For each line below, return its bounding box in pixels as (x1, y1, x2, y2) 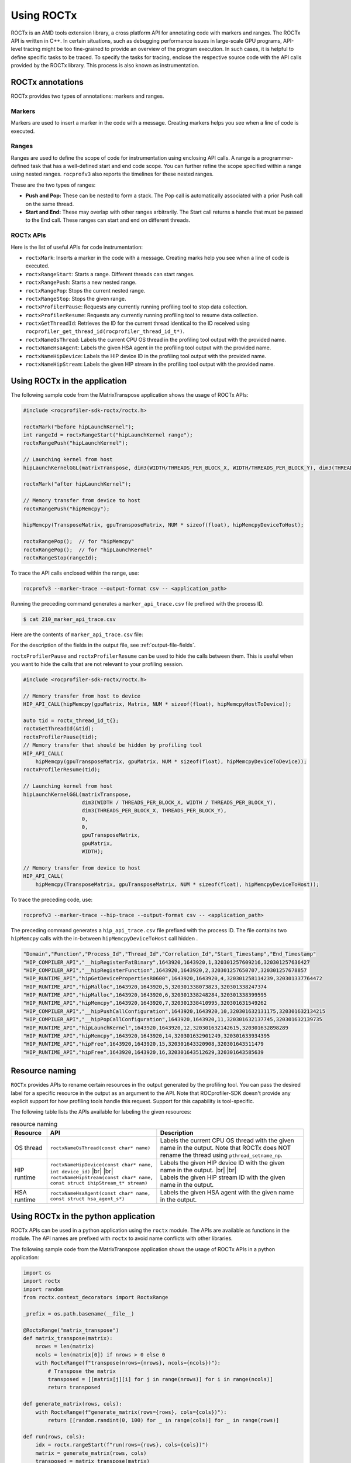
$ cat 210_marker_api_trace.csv (23, 616, 116, 623)
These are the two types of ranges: (11, 181, 96, 188)
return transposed (47, 1384, 101, 1391)
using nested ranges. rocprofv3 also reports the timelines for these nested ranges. (11, 170, 214, 178)
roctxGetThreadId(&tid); (23, 726, 95, 732)
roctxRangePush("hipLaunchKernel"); (23, 439, 129, 447)
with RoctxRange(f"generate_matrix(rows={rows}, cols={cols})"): (35, 1409, 227, 1416)
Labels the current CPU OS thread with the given (160, 1136, 295, 1145)
